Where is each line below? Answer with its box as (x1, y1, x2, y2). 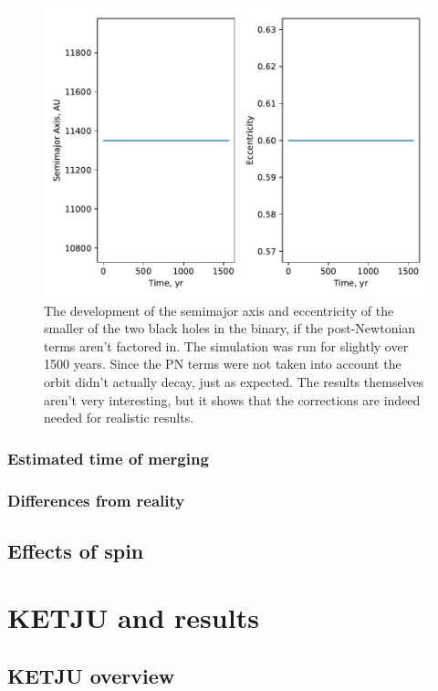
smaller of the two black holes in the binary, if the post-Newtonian (44, 319, 416, 338)
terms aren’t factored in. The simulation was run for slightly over (44, 336, 409, 355)
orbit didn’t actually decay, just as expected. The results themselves (44, 372, 424, 391)
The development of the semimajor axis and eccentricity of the (44, 300, 394, 319)
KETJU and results (7, 599, 259, 636)
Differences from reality (7, 488, 185, 511)
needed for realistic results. (44, 408, 194, 427)
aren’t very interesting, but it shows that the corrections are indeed (44, 390, 421, 409)
